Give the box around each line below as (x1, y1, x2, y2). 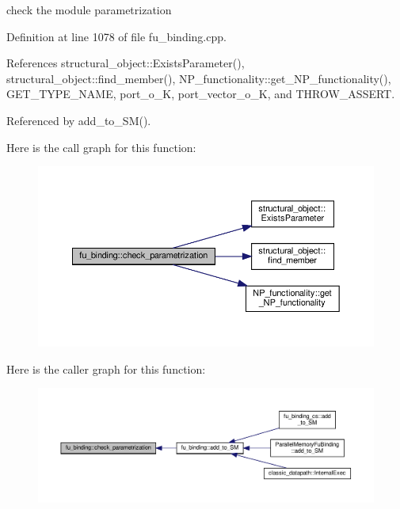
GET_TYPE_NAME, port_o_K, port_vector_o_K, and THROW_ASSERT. (6, 85, 395, 102)
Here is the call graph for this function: (6, 139, 196, 155)
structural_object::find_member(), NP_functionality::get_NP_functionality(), (6, 70, 391, 86)
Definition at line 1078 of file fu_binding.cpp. (6, 28, 227, 44)
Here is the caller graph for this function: (6, 360, 206, 377)
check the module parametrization (6, 2, 172, 17)
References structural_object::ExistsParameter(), (6, 55, 245, 71)
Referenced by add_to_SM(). (6, 112, 151, 128)
